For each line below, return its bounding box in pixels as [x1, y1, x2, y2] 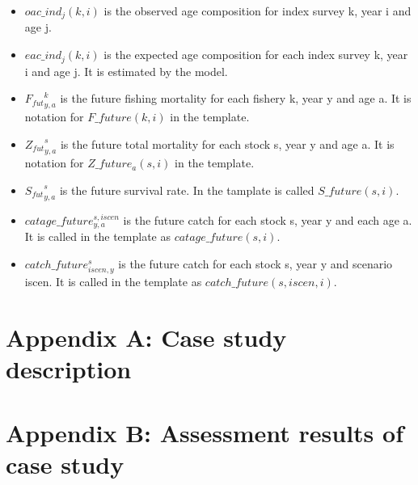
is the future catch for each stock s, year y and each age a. [123, 212, 412, 229]
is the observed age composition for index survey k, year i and [103, 2, 412, 19]
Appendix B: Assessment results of [6, 415, 403, 449]
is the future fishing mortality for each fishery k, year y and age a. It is [60, 90, 412, 107]
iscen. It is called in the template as [24, 273, 202, 290]
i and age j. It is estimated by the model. [24, 62, 228, 79]
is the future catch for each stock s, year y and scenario [118, 255, 393, 272]
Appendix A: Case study [6, 321, 287, 354]
